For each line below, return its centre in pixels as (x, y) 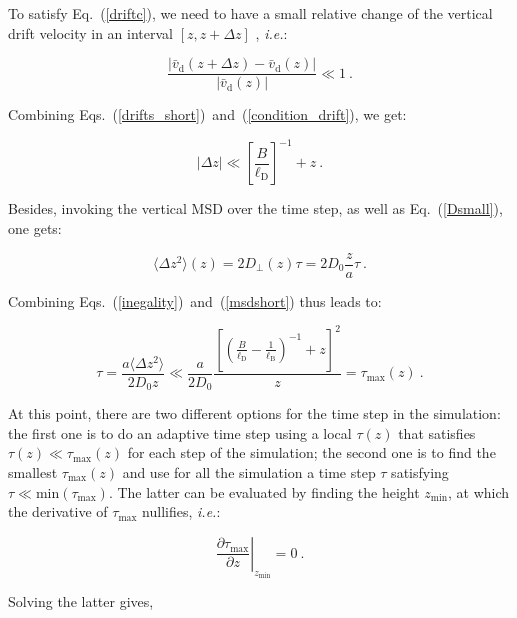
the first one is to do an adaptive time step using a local (180, 432)
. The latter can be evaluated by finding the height (264, 491)
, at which (478, 491)
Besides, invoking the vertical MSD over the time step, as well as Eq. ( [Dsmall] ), (255, 208)
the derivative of (58, 511)
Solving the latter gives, (81, 601)
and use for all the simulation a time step (249, 471)
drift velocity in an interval (90, 32)
